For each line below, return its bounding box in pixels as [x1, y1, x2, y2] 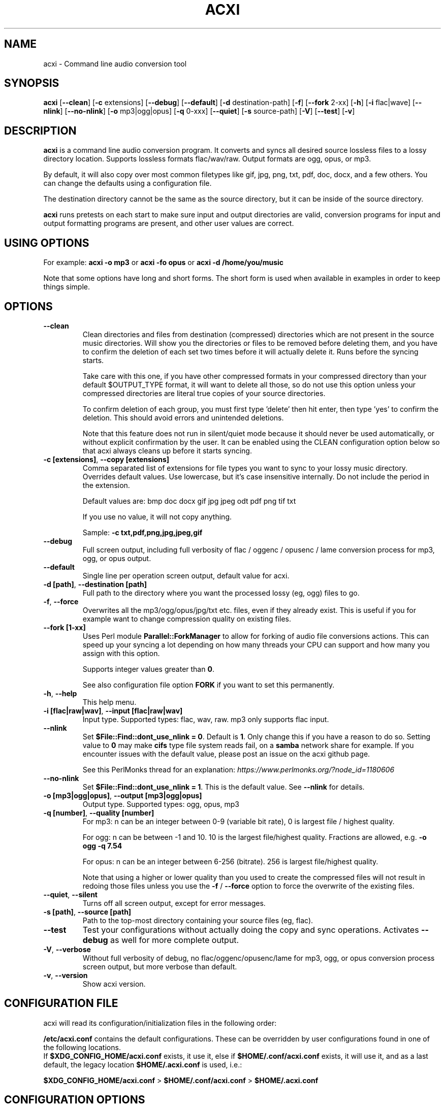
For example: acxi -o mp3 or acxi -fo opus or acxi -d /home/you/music [43, 258, 284, 267]
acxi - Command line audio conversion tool [43, 59, 187, 68]
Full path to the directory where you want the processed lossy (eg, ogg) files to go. [82, 588, 360, 597]
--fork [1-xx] [43, 623, 86, 632]
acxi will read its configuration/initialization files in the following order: [43, 1018, 277, 1027]
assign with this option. [82, 648, 160, 658]
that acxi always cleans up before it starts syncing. [82, 446, 252, 455]
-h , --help [43, 689, 77, 698]
